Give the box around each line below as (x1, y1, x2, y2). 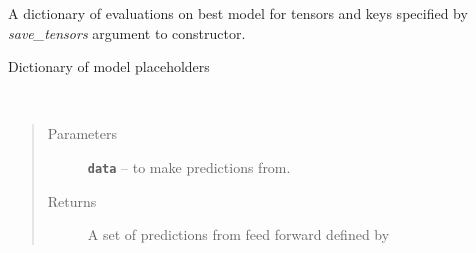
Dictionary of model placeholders (8, 56, 210, 77)
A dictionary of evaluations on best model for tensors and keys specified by (8, 3, 468, 23)
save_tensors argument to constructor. (8, 22, 246, 43)
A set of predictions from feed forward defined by (87, 224, 390, 245)
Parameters (47, 123, 117, 144)
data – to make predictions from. (87, 156, 291, 177)
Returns (47, 190, 97, 211)
